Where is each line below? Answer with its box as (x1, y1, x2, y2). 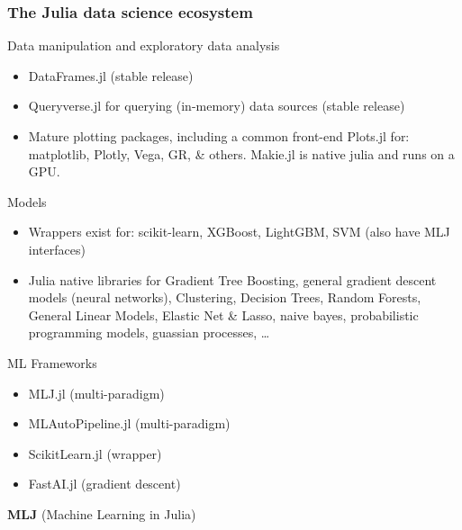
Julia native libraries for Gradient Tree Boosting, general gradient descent (28, 270, 437, 289)
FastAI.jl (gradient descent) (28, 474, 181, 493)
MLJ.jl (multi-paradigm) (28, 383, 165, 402)
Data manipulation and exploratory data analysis (7, 36, 280, 55)
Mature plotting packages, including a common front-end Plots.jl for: (28, 127, 410, 145)
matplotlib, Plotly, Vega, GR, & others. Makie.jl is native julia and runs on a (28, 144, 455, 163)
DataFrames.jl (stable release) (28, 66, 194, 85)
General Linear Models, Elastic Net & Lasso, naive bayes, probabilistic (28, 305, 419, 324)
